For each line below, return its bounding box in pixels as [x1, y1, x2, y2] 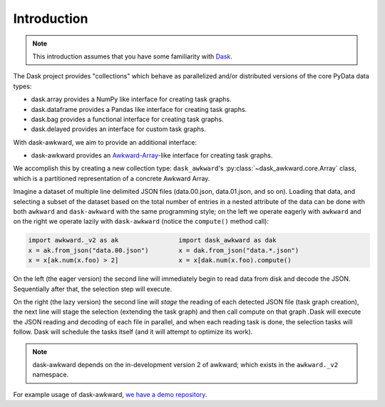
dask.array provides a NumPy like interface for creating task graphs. [31, 95, 232, 103]
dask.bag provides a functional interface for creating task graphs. [31, 115, 224, 123]
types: [13, 82, 32, 91]
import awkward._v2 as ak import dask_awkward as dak [28, 236, 277, 244]
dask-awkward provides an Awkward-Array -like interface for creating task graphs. [31, 151, 273, 160]
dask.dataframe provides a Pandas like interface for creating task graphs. [31, 105, 247, 113]
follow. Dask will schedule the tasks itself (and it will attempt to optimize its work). [13, 328, 253, 336]
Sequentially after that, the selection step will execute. [13, 284, 173, 293]
